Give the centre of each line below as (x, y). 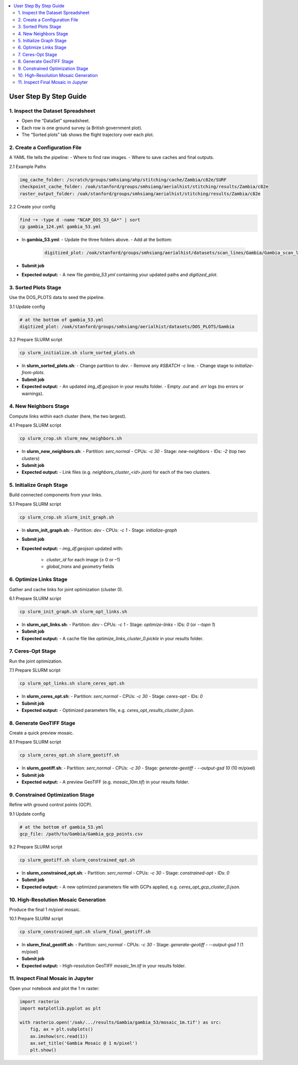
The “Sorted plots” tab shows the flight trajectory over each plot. (88, 135)
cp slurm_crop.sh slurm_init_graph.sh (67, 517)
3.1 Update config (27, 306)
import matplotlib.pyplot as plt (60, 1009)
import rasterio (39, 1001)
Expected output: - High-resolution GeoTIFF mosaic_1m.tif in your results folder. (104, 966)
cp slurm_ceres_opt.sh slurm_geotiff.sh (69, 755)
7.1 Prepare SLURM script (35, 670)
